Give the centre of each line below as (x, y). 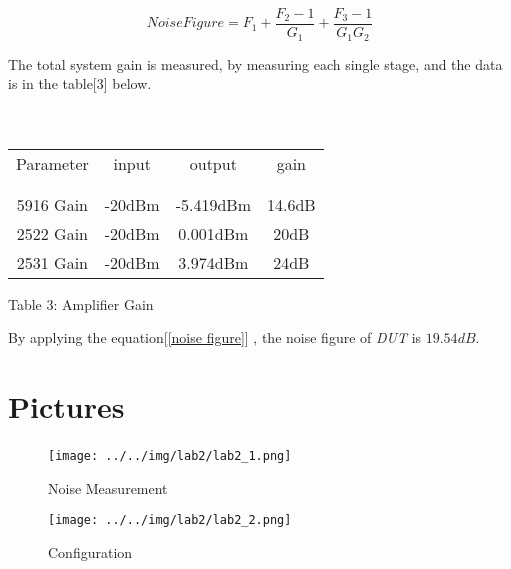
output (213, 163)
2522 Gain (52, 233)
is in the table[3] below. (80, 83)
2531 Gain (52, 262)
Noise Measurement (108, 487)
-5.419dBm (213, 204)
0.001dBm (213, 233)
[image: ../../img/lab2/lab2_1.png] (170, 456)
